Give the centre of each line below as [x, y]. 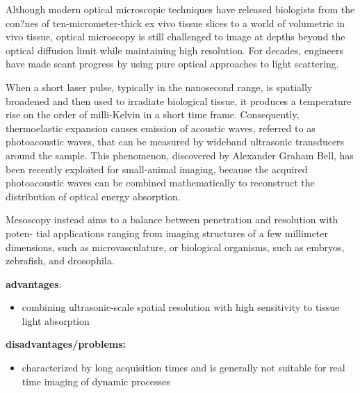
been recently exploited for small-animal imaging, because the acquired [157, 169]
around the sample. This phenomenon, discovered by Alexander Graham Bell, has [180, 155]
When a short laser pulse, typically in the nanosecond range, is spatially [159, 87]
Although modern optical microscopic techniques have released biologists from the [180, 9]
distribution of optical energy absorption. [93, 196]
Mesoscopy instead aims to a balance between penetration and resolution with [172, 219]
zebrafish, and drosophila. [60, 260]
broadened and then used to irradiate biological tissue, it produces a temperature [179, 101]
